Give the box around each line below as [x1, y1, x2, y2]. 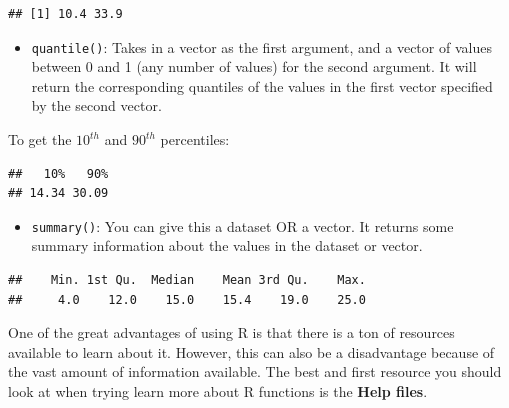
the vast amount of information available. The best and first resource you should [8, 361, 502, 382]
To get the [8, 129, 72, 150]
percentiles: [160, 129, 230, 150]
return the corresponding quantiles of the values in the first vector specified [31, 75, 493, 96]
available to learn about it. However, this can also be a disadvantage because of [8, 341, 495, 362]
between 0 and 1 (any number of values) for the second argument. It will [31, 56, 477, 77]
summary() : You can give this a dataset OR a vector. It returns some [31, 215, 454, 236]
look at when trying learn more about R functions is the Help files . [8, 381, 428, 402]
